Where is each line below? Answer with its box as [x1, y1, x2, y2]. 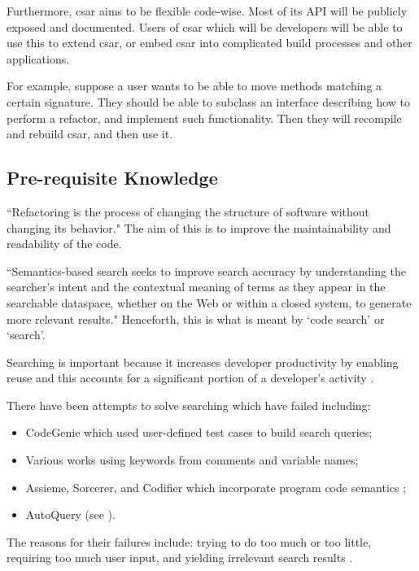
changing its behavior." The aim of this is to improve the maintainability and [7, 219, 391, 236]
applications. [7, 50, 70, 67]
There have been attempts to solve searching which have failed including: [7, 396, 371, 413]
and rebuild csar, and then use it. [7, 125, 173, 142]
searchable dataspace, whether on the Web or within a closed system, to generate [7, 294, 412, 311]
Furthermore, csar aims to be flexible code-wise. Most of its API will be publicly [7, 2, 408, 19]
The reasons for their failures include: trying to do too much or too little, [7, 533, 372, 550]
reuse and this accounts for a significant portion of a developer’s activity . [7, 369, 374, 386]
